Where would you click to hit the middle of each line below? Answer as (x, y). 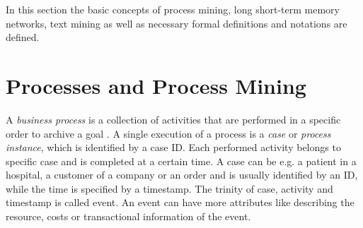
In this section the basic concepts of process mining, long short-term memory (173, 9)
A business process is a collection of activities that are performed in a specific (173, 119)
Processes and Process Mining (156, 85)
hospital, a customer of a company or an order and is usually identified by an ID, (182, 175)
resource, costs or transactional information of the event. (128, 216)
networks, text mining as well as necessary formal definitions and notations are (177, 23)
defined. (23, 37)
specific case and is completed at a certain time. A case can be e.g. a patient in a (181, 161)
